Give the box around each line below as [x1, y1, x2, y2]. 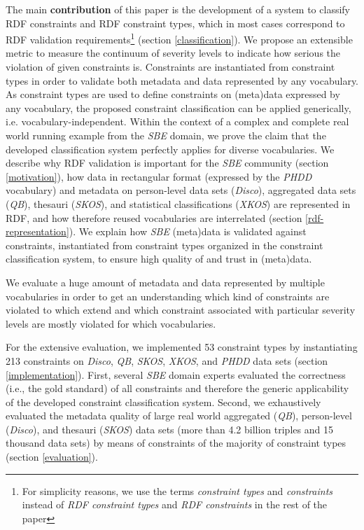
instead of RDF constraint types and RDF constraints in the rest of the [22, 497, 328, 512]
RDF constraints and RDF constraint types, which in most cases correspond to [6, 15, 345, 30]
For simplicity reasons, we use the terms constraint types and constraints [22, 483, 333, 498]
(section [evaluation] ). [6, 449, 98, 464]
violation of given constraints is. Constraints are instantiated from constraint [6, 60, 335, 74]
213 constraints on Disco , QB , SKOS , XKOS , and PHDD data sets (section [6, 353, 328, 368]
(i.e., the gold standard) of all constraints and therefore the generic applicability [6, 381, 349, 396]
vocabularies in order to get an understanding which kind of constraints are [6, 288, 330, 303]
